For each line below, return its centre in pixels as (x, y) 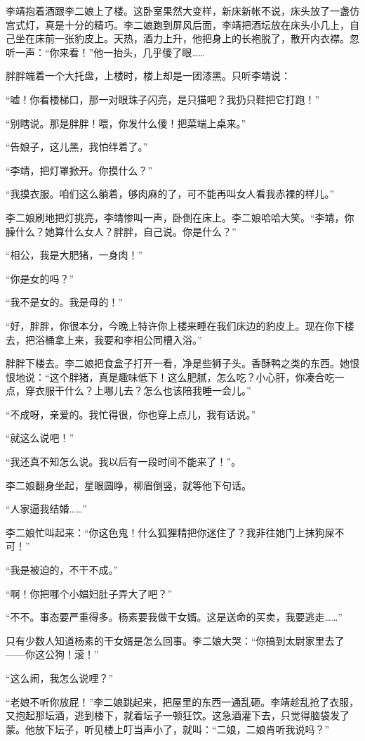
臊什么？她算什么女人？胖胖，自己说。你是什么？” (121, 231)
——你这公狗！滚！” (52, 654)
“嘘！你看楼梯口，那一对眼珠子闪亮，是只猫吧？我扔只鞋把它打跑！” (163, 99)
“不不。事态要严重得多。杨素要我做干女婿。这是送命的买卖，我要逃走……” (174, 617)
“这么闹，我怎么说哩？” (60, 678)
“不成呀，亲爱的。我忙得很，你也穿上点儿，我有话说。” (131, 414)
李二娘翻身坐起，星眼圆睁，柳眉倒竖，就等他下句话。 (128, 485)
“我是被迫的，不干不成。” (62, 570)
